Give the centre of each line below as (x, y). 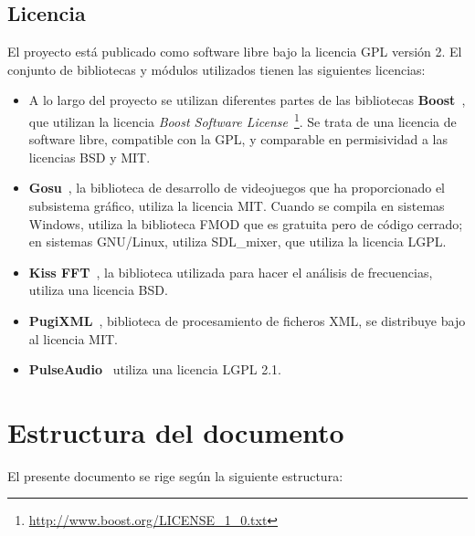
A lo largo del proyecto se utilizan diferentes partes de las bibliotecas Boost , (247, 100)
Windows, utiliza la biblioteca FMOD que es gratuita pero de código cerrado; (246, 223)
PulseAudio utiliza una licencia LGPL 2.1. (155, 369)
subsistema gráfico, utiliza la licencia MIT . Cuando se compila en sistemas (237, 206)
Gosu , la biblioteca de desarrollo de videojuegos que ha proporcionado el (237, 188)
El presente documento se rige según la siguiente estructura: (175, 475)
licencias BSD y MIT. (90, 157)
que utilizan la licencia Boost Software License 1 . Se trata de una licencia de (243, 120)
